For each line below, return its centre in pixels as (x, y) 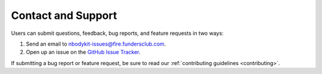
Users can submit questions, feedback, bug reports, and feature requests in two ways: (117, 33)
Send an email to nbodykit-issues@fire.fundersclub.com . (96, 44)
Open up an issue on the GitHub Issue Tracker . (83, 52)
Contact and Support (64, 15)
